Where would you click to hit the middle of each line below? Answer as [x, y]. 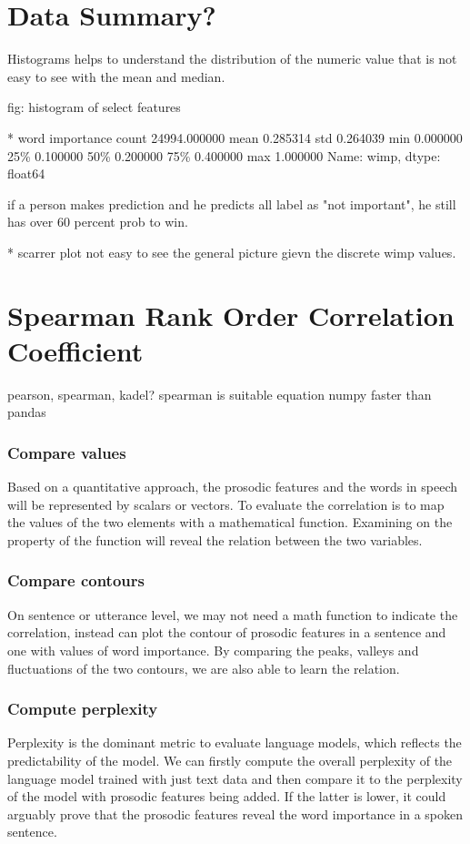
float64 [26, 173]
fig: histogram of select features [94, 107]
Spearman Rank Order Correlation [231, 315]
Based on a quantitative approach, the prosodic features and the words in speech [233, 487]
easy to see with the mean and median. [116, 76]
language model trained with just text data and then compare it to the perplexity [235, 778]
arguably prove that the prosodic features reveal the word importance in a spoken [235, 813]
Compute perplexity [83, 709]
